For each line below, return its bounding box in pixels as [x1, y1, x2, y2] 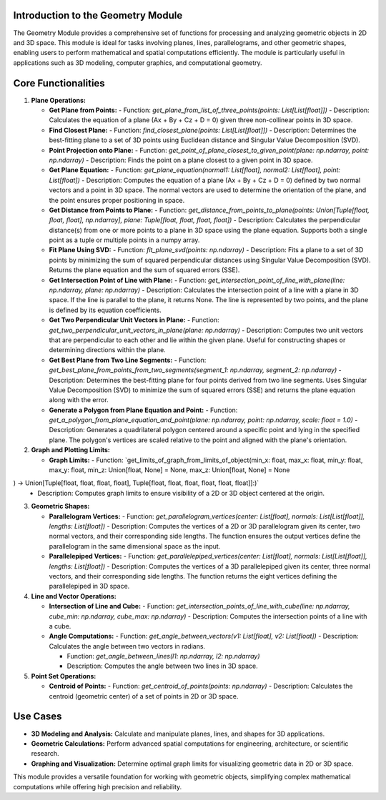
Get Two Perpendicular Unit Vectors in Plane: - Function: [49, 316, 219, 324]
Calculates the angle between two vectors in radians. [49, 641, 206, 650]
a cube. [49, 621, 71, 630]
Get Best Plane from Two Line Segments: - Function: [49, 356, 207, 364]
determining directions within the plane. [49, 346, 166, 354]
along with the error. [49, 396, 109, 404]
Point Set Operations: [31, 671, 96, 680]
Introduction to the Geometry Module [13, 9, 183, 21]
